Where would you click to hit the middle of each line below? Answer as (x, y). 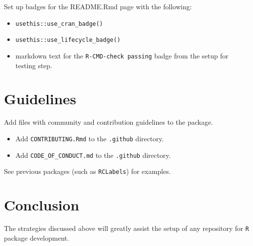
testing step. (34, 65)
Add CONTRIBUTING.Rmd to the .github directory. (90, 138)
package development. (37, 237)
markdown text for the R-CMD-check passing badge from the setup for (122, 55)
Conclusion (42, 205)
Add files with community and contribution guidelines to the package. (108, 122)
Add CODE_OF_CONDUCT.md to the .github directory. (93, 155)
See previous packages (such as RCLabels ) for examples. (87, 171)
